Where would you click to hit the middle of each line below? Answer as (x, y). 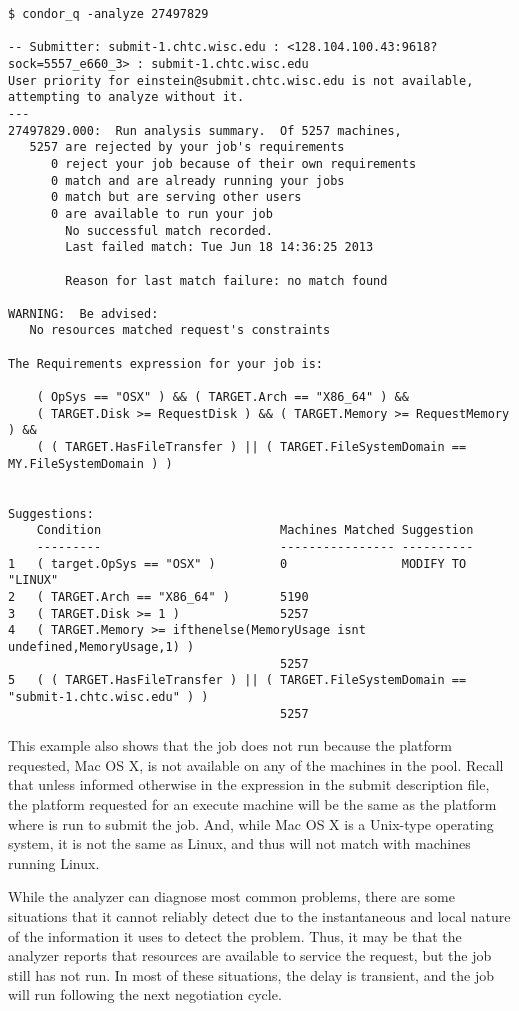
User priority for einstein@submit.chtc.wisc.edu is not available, (241, 80)
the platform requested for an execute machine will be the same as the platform (252, 804)
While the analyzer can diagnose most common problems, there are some (231, 896)
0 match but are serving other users (176, 197)
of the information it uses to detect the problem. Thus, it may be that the (235, 935)
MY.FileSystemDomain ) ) (90, 463)
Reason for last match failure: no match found (226, 280)
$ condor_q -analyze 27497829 (108, 14)
